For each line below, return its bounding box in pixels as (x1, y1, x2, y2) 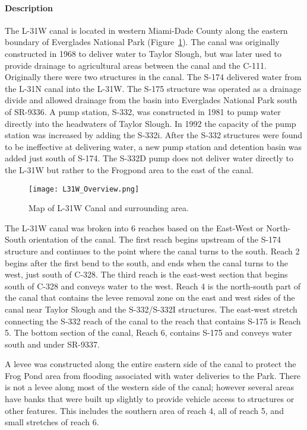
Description (5, 1, 53, 14)
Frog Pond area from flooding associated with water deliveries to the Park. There (5, 369, 301, 381)
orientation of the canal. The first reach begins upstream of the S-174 (29, 233, 281, 246)
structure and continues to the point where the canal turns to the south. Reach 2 (5, 244, 300, 257)
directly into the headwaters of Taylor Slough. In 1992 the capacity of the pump (5, 117, 296, 129)
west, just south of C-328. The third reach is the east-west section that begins (5, 268, 288, 281)
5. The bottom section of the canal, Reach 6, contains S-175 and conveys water (5, 326, 292, 339)
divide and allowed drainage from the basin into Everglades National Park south (5, 94, 297, 106)
